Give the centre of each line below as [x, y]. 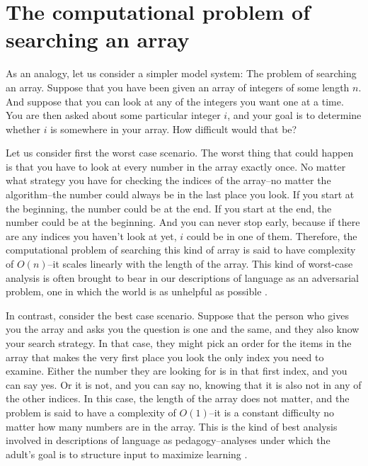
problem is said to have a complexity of [91, 412]
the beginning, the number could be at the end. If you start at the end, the [169, 208]
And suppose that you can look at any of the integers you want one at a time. [175, 101]
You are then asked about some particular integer [113, 115]
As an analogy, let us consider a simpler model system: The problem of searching [181, 73]
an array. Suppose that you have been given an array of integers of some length [178, 87]
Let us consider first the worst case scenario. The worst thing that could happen [180, 153]
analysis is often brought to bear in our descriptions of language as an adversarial [182, 277]
